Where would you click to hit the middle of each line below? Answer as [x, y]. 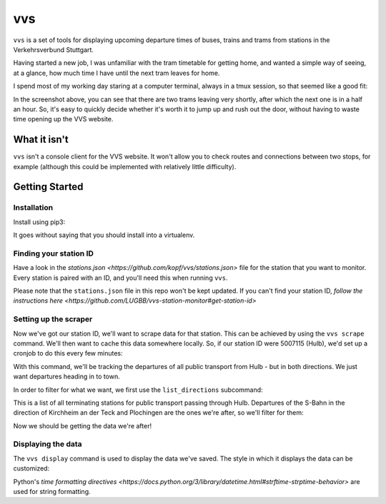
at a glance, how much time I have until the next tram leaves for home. [117, 73]
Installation [33, 208]
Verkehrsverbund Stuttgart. [54, 49]
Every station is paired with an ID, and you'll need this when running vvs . [120, 278]
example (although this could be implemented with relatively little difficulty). [125, 166]
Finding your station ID [54, 253]
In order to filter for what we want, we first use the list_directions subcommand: [138, 390]
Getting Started [48, 187]
